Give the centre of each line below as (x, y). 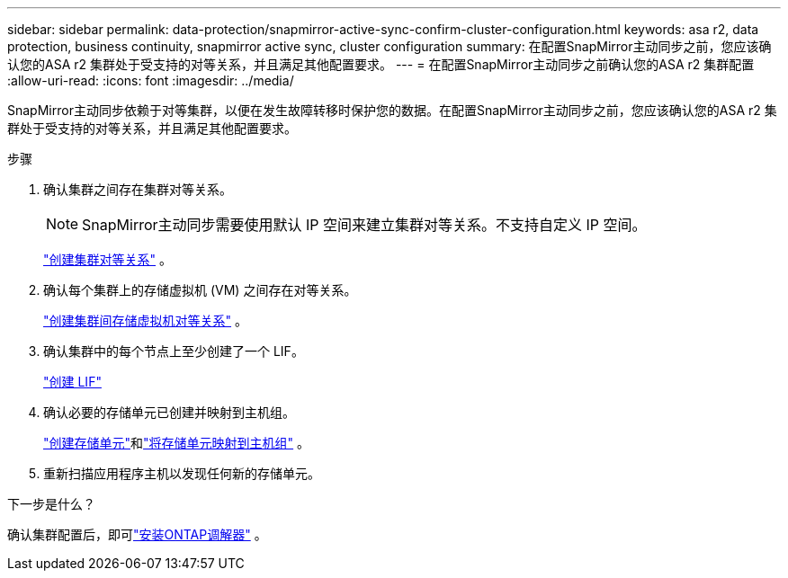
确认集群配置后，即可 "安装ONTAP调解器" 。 (137, 534)
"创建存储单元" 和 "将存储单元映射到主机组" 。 (177, 443)
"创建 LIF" (72, 382)
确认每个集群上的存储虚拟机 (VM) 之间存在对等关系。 (200, 290)
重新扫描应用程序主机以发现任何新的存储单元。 (182, 473)
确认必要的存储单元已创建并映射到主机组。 (169, 412)
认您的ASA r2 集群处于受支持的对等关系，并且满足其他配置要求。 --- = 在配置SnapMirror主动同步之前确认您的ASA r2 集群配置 (381, 64)
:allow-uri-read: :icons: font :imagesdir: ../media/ (151, 80)
